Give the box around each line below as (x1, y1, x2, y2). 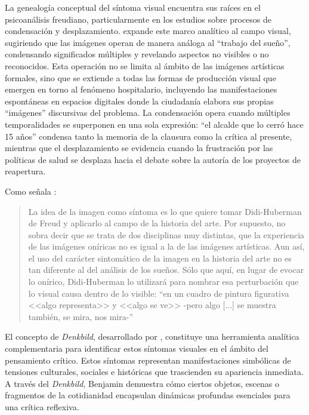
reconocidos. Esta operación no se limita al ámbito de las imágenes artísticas (5, 59, 285, 72)
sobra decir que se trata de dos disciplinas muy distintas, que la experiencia (28, 228, 305, 241)
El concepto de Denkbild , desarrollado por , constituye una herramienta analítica (5, 330, 299, 343)
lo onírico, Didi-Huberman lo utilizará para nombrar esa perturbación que (28, 275, 299, 288)
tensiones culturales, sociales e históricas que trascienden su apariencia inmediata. (5, 365, 304, 378)
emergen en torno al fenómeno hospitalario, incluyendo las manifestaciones (5, 83, 277, 96)
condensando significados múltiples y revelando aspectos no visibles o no (5, 48, 269, 60)
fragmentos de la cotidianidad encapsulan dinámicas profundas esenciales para (5, 389, 291, 401)
